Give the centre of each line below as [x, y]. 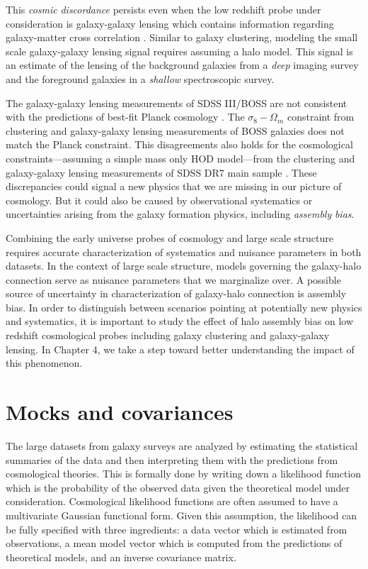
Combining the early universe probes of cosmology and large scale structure [169, 237]
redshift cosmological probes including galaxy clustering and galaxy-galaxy [168, 335]
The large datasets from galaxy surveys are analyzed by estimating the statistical [182, 445]
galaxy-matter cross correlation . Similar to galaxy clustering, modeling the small [182, 37]
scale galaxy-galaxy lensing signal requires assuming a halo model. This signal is [179, 51]
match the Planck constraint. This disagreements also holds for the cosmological [179, 144]
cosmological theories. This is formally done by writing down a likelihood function [184, 474]
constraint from [321, 117]
